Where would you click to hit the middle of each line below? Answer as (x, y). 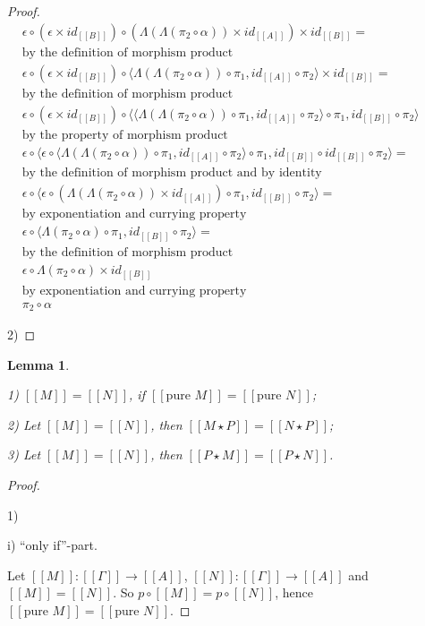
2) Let (24, 424)
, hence (294, 592)
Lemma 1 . (38, 364)
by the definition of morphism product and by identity (172, 173)
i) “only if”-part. (52, 545)
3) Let (24, 454)
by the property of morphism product (125, 135)
